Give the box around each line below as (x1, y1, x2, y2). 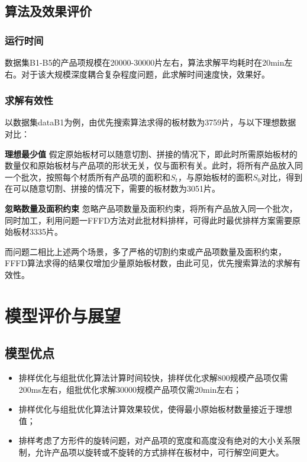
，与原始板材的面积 (177, 170, 253, 183)
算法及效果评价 (5, 2, 92, 20)
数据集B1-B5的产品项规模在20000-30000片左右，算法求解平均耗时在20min (5, 56, 285, 68)
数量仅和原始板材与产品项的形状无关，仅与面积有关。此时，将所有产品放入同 (5, 159, 303, 172)
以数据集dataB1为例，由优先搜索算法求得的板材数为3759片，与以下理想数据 (5, 116, 296, 128)
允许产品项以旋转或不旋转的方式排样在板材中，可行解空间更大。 (35, 446, 284, 458)
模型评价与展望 (5, 303, 121, 327)
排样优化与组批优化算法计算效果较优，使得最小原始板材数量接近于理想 (18, 403, 292, 415)
